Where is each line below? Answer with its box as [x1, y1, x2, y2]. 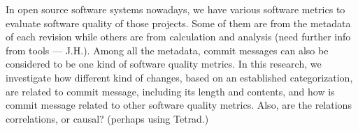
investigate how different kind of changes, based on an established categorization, [6, 70, 353, 84]
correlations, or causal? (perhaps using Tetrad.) [6, 111, 209, 125]
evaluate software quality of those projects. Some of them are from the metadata [6, 15, 351, 30]
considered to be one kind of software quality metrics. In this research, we [6, 56, 322, 71]
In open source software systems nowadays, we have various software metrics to [6, 2, 345, 16]
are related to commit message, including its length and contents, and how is [6, 84, 335, 98]
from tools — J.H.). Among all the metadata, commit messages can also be [6, 43, 329, 57]
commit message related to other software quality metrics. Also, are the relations [6, 98, 352, 112]
